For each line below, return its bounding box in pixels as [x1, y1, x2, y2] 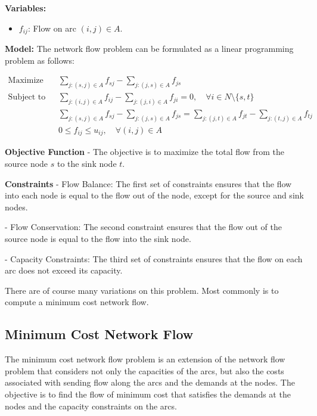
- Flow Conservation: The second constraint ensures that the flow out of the [5, 221, 282, 233]
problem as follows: [5, 54, 74, 66]
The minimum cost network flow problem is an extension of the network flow [5, 353, 285, 365]
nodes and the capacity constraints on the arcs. [5, 399, 177, 412]
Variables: [5, 2, 46, 14]
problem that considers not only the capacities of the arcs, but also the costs [5, 364, 284, 377]
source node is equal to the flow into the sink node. [5, 232, 191, 244]
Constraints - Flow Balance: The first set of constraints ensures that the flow [5, 177, 292, 190]
